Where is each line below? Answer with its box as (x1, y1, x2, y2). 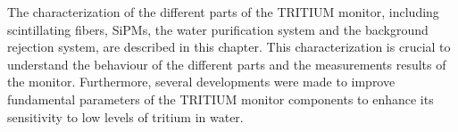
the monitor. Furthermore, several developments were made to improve (7, 72, 396, 91)
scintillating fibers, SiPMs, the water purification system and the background (7, 20, 429, 38)
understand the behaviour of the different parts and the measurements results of (7, 54, 446, 73)
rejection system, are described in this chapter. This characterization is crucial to (7, 37, 451, 56)
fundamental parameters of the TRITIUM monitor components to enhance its (7, 89, 434, 108)
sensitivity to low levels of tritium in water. (7, 107, 244, 126)
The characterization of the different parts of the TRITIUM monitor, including (7, 3, 439, 21)
